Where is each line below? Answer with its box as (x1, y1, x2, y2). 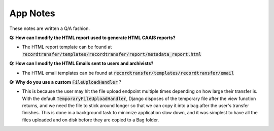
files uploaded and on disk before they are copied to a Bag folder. (22, 117, 159, 123)
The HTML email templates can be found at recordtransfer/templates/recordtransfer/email (22, 70, 234, 76)
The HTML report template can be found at (22, 44, 112, 50)
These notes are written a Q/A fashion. (9, 25, 90, 31)
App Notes (9, 8, 55, 19)
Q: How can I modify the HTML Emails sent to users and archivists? (9, 60, 154, 67)
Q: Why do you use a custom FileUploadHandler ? (9, 79, 122, 85)
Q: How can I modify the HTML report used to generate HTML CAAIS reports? (9, 35, 176, 41)
